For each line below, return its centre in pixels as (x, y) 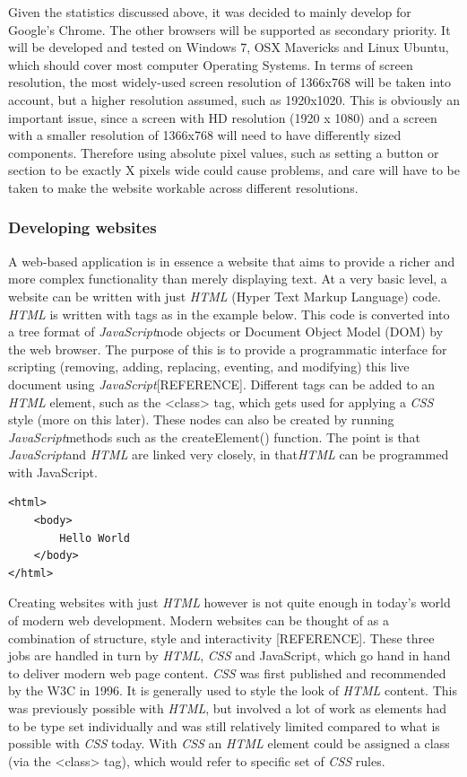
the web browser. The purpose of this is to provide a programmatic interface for (228, 349)
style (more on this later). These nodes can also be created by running (201, 419)
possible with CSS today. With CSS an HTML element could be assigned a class (229, 743)
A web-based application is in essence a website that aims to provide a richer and (232, 261)
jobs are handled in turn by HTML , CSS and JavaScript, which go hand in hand (229, 655)
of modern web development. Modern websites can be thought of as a (199, 620)
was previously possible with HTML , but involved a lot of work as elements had (228, 708)
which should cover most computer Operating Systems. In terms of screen (211, 64)
